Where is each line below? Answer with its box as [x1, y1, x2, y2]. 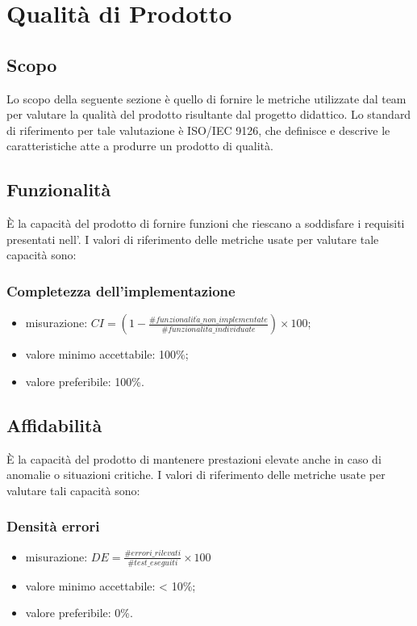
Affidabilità [6, 412, 102, 437]
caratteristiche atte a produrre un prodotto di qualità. [6, 137, 273, 154]
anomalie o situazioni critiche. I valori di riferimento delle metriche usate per [6, 466, 386, 483]
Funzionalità [6, 177, 111, 202]
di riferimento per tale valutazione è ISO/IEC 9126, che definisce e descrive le [6, 121, 390, 138]
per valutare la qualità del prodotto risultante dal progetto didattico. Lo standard [6, 106, 411, 123]
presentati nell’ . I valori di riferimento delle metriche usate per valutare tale [6, 230, 379, 247]
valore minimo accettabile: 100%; [25, 346, 189, 363]
